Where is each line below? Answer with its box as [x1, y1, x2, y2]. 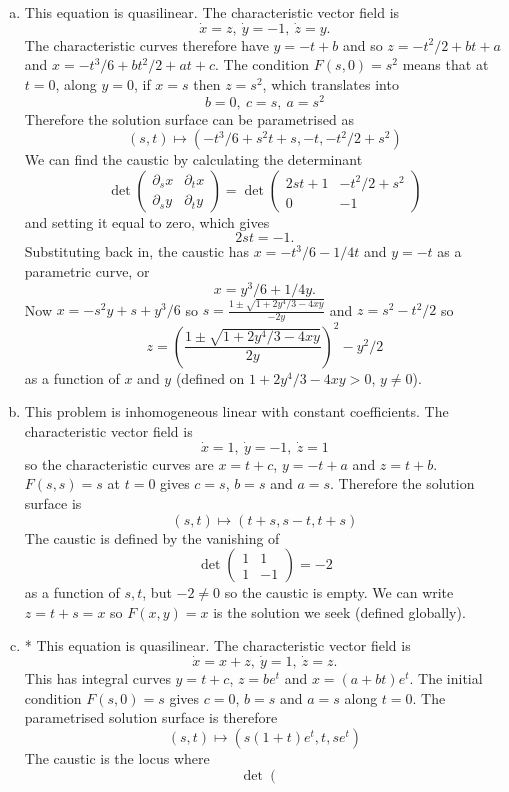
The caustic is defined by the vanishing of [24, 527, 280, 548]
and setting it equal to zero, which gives [24, 211, 270, 232]
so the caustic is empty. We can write [224, 582, 454, 603]
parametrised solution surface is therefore [24, 707, 278, 728]
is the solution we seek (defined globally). [213, 601, 466, 622]
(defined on [175, 367, 245, 388]
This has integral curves [24, 668, 171, 689]
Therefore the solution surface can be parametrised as [24, 108, 354, 129]
